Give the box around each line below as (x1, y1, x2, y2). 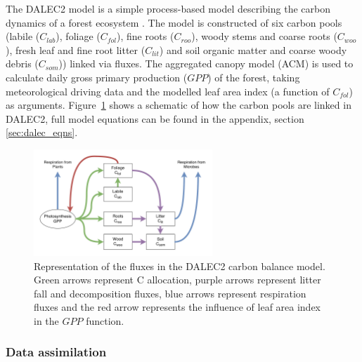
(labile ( (6, 29, 40, 43)
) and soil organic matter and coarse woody (159, 42, 347, 57)
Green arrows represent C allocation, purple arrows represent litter (34, 272, 321, 287)
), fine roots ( (117, 29, 174, 43)
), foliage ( (56, 29, 101, 43)
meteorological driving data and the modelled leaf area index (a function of (6, 83, 330, 98)
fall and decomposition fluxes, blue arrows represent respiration (34, 286, 306, 300)
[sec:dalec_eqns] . (6, 125, 78, 140)
